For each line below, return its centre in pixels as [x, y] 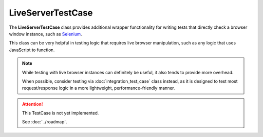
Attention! [33, 104]
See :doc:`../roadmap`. [45, 122]
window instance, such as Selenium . [46, 34]
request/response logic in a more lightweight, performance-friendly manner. [99, 88]
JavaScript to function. [32, 50]
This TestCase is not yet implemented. [61, 113]
